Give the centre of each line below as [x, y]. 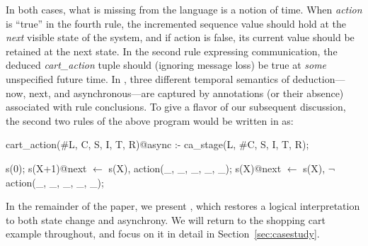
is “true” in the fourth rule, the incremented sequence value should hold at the [176, 23]
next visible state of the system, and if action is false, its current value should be [180, 37]
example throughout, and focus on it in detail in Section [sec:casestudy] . [163, 234]
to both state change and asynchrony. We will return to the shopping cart [166, 219]
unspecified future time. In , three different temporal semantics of [148, 78]
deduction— [319, 78]
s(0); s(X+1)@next [46, 168]
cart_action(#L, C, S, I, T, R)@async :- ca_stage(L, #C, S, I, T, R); [157, 144]
